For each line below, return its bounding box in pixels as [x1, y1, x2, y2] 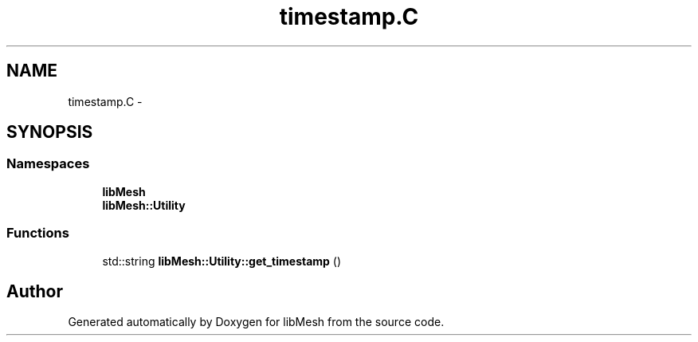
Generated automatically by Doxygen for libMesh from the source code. [68, 315, 445, 329]
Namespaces [6, 155, 90, 172]
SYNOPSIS [6, 122, 93, 143]
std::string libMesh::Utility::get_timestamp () [102, 254, 342, 268]
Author [6, 281, 63, 301]
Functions [6, 225, 69, 242]
